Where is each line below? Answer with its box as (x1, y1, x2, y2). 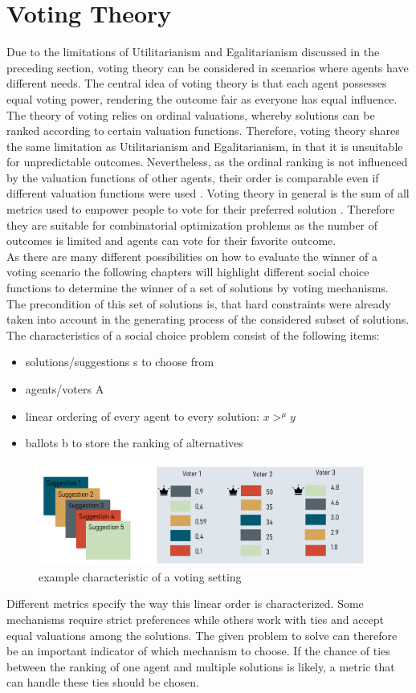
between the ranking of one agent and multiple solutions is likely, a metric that (6, 658, 395, 675)
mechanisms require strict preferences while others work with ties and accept (6, 611, 385, 628)
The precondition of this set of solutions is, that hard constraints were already (6, 295, 391, 312)
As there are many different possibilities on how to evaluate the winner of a (6, 247, 378, 264)
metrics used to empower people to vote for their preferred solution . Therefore (6, 201, 395, 218)
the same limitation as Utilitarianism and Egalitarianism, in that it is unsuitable (6, 137, 403, 154)
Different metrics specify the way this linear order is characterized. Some (6, 595, 364, 612)
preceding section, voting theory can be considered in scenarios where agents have (6, 59, 409, 75)
